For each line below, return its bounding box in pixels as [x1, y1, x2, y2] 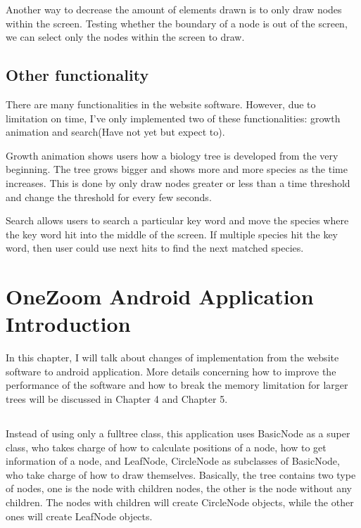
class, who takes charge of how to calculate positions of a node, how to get [6, 439, 327, 454]
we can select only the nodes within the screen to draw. [6, 30, 245, 44]
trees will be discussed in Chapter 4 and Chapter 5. [6, 392, 228, 406]
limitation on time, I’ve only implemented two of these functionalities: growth [6, 110, 341, 125]
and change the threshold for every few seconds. [6, 189, 212, 204]
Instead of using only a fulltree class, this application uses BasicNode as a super [6, 426, 350, 440]
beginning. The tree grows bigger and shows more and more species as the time [6, 162, 348, 176]
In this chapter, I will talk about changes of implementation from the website [6, 350, 339, 365]
